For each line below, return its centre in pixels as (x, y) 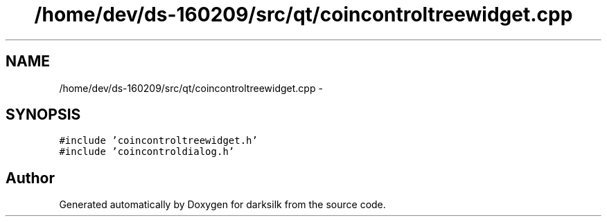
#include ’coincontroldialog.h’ (147, 152)
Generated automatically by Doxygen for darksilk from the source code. (222, 205)
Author (30, 178)
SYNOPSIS (43, 115)
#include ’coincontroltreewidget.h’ (158, 141)
